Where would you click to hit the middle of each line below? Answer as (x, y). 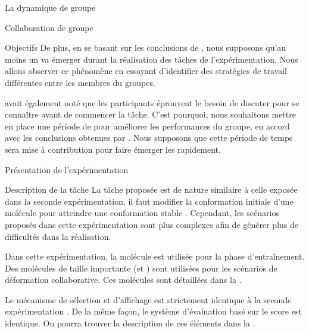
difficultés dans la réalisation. (58, 236)
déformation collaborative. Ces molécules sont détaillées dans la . (123, 280)
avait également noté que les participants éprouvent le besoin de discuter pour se (152, 102)
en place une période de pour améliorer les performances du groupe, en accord (147, 126)
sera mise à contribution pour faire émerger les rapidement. (113, 149)
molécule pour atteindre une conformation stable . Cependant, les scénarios (142, 213)
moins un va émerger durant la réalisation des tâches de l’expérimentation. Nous (152, 59)
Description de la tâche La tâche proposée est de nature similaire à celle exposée (151, 189)
